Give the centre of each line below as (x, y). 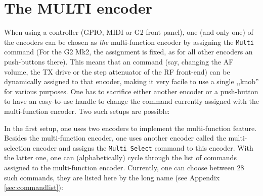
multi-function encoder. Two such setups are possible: (87, 111)
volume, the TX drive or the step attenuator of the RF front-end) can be (117, 71)
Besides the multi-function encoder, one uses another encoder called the (115, 138)
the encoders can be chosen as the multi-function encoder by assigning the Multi (129, 42)
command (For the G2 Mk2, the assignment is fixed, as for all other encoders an (128, 52)
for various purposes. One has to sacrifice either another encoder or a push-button (131, 91)
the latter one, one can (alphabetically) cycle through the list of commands (120, 157)
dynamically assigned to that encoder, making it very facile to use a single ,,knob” (131, 81)
